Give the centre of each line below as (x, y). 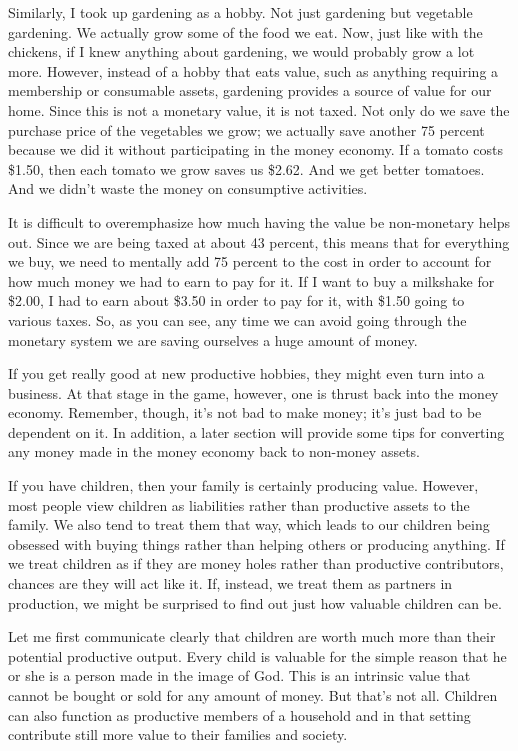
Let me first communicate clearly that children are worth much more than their (252, 636)
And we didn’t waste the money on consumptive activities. (188, 188)
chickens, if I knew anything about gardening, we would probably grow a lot (241, 51)
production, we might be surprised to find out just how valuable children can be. (255, 602)
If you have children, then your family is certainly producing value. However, (243, 485)
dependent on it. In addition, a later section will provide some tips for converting (256, 431)
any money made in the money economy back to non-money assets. (214, 451)
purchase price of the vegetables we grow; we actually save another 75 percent (246, 129)
